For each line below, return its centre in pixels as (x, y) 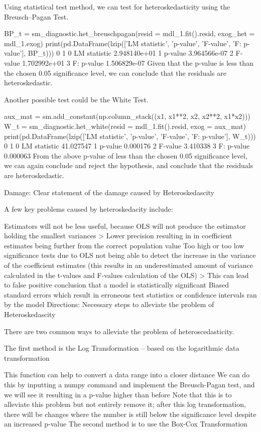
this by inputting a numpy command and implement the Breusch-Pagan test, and (129, 384)
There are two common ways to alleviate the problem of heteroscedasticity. (119, 331)
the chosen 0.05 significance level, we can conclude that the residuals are (115, 73)
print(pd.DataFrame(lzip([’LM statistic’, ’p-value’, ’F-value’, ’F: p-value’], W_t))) (130, 136)
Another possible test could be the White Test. (76, 99)
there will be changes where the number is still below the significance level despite (130, 414)
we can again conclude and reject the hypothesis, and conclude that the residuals (129, 165)
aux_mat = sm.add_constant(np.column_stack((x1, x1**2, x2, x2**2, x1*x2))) (127, 116)
